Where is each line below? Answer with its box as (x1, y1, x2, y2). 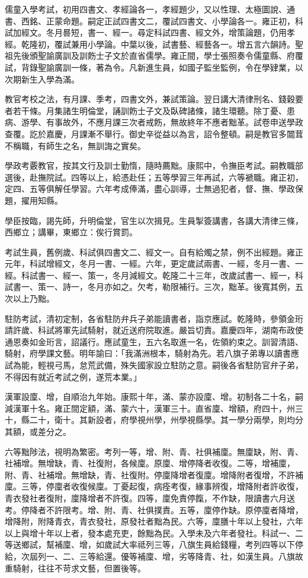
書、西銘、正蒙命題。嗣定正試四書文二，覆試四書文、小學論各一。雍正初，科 (5, 14, 303, 27)
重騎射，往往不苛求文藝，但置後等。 (5, 561, 146, 574)
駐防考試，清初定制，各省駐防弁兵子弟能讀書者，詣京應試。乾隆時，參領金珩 (5, 312, 303, 324)
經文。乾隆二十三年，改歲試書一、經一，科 (137, 269, 303, 281)
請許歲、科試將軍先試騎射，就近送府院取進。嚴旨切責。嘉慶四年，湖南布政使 (5, 324, 303, 336)
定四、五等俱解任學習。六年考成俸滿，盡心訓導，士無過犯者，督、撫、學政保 (5, 182, 303, 195)
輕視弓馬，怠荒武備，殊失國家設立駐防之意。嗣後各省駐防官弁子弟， (37, 359, 303, 371)
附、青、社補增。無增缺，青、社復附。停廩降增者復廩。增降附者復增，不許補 (5, 468, 303, 481)
